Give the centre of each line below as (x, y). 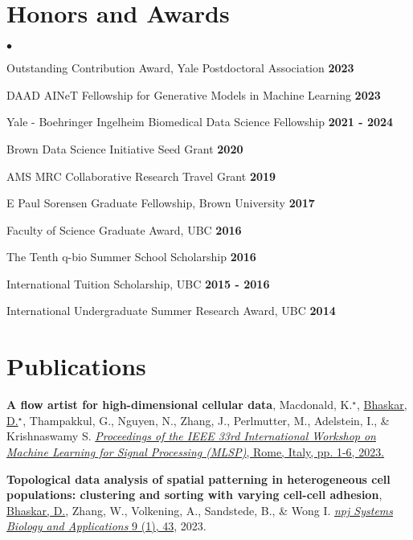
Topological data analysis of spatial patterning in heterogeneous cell (198, 479)
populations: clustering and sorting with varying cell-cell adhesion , (194, 495)
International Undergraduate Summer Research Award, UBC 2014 (171, 311)
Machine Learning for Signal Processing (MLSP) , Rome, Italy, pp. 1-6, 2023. (196, 451)
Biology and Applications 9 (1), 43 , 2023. (106, 526)
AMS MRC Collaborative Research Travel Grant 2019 (141, 176)
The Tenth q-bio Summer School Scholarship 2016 (131, 257)
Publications (76, 366)
